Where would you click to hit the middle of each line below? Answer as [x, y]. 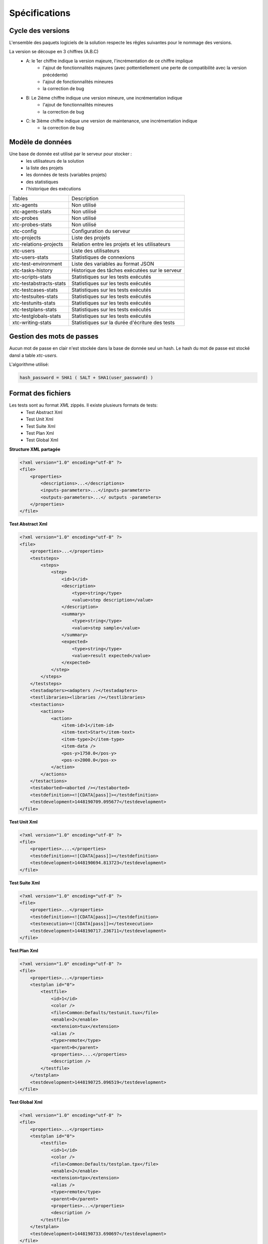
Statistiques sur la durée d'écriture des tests [123, 322]
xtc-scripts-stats [32, 277]
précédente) [55, 75]
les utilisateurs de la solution [55, 161]
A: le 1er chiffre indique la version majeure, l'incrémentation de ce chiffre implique [109, 61]
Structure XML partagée [35, 449]
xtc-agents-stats [32, 211]
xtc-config [25, 231]
